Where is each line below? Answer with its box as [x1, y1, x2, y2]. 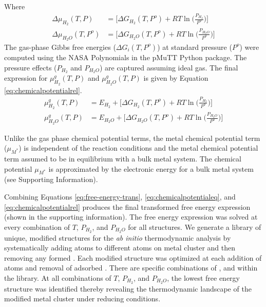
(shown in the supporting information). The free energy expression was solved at [4, 211, 258, 222]
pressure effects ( [4, 62, 57, 73]
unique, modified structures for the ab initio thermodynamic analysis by [4, 232, 231, 243]
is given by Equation [143, 73, 208, 83]
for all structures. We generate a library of [128, 221, 261, 232]
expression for [4, 73, 48, 83]
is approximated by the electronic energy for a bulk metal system [48, 163, 254, 174]
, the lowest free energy [167, 272, 240, 283]
